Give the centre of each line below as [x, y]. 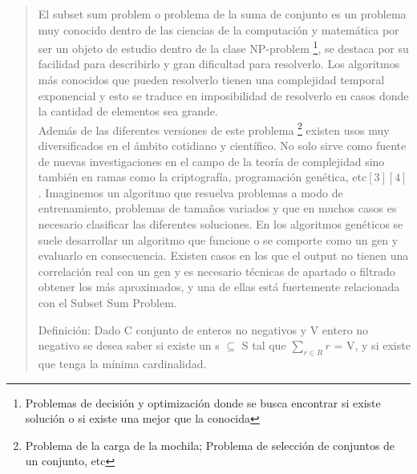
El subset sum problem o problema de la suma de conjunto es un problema [222, 14]
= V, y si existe [372, 345]
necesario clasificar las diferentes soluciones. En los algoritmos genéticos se [221, 224]
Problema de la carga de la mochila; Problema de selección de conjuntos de [210, 445]
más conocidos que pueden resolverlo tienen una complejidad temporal [211, 80]
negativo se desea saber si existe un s [129, 345]
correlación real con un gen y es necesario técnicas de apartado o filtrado [217, 271]
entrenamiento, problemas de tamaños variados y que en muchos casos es [217, 208]
